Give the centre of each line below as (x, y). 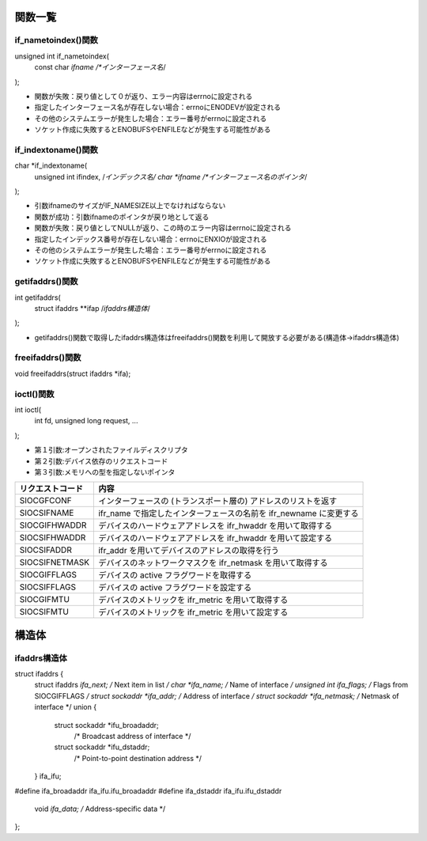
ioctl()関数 (34, 394)
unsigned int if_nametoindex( (62, 56)
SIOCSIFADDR (46, 550)
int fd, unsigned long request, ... (86, 421)
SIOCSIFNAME (47, 513)
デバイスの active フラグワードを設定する (175, 588)
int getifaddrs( (38, 297)
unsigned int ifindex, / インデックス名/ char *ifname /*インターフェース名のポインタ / (171, 176)
